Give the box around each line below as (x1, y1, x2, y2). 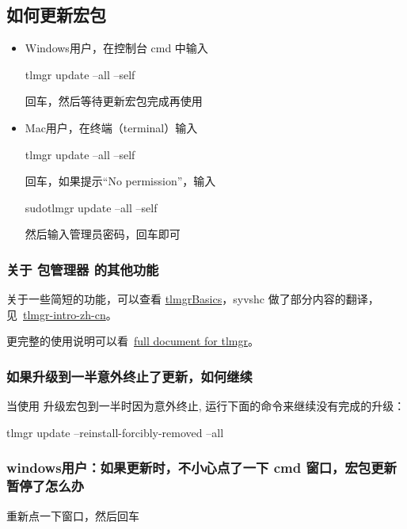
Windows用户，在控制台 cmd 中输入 (25, 40, 208, 56)
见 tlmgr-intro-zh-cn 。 (6, 306, 117, 322)
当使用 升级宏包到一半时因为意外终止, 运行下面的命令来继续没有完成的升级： (6, 398, 405, 414)
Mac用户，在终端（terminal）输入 (25, 119, 198, 135)
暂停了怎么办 (6, 476, 85, 496)
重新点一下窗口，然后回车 (6, 507, 139, 523)
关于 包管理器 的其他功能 (6, 259, 159, 279)
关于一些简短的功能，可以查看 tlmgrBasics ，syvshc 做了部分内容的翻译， (6, 291, 379, 307)
